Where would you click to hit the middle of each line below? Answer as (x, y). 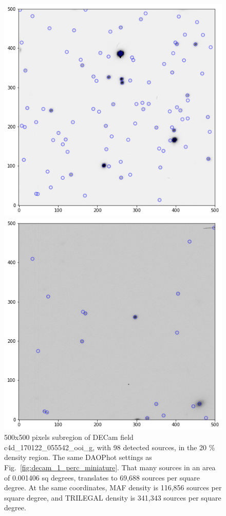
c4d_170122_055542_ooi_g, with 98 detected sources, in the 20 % (110, 447)
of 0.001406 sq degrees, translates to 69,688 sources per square (102, 477)
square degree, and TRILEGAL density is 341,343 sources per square (113, 497)
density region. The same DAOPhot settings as (78, 457)
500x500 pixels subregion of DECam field (69, 437)
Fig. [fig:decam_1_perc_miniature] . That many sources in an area (110, 467)
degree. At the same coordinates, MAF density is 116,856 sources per (113, 487)
